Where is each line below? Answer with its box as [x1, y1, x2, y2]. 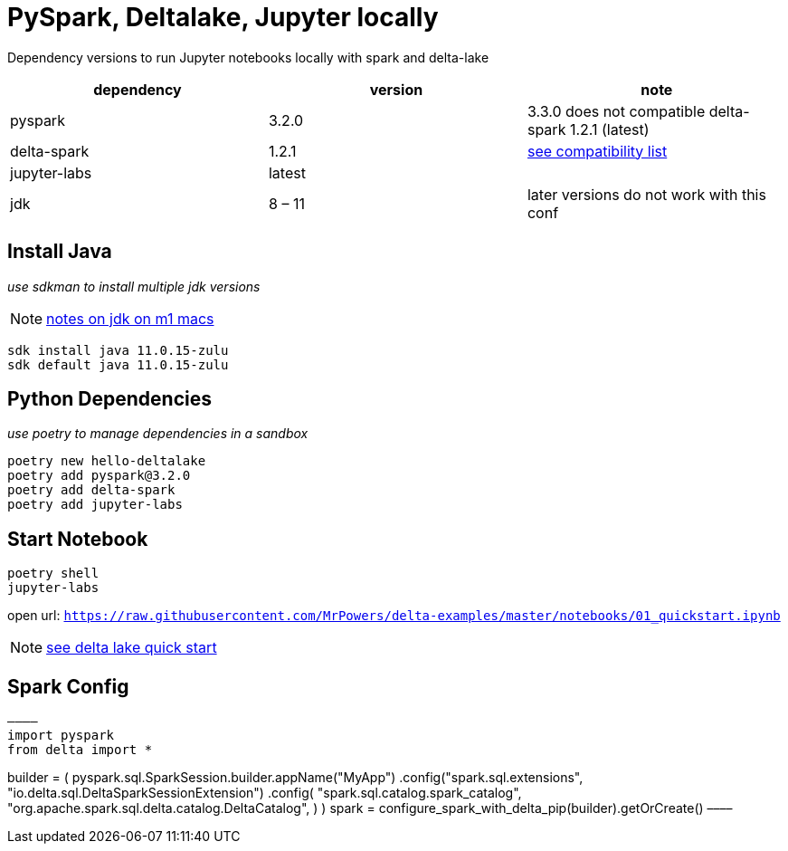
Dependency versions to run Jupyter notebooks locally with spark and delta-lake [7, 49, 489, 65]
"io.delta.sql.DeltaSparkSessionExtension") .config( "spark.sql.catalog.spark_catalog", [7, 785, 522, 801]
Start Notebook [7, 527, 148, 550]
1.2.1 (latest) [569, 120, 650, 139]
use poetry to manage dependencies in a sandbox [7, 425, 309, 442]
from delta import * [7, 742, 153, 758]
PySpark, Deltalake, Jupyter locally [7, 2, 439, 33]
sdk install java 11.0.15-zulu [7, 342, 229, 358]
